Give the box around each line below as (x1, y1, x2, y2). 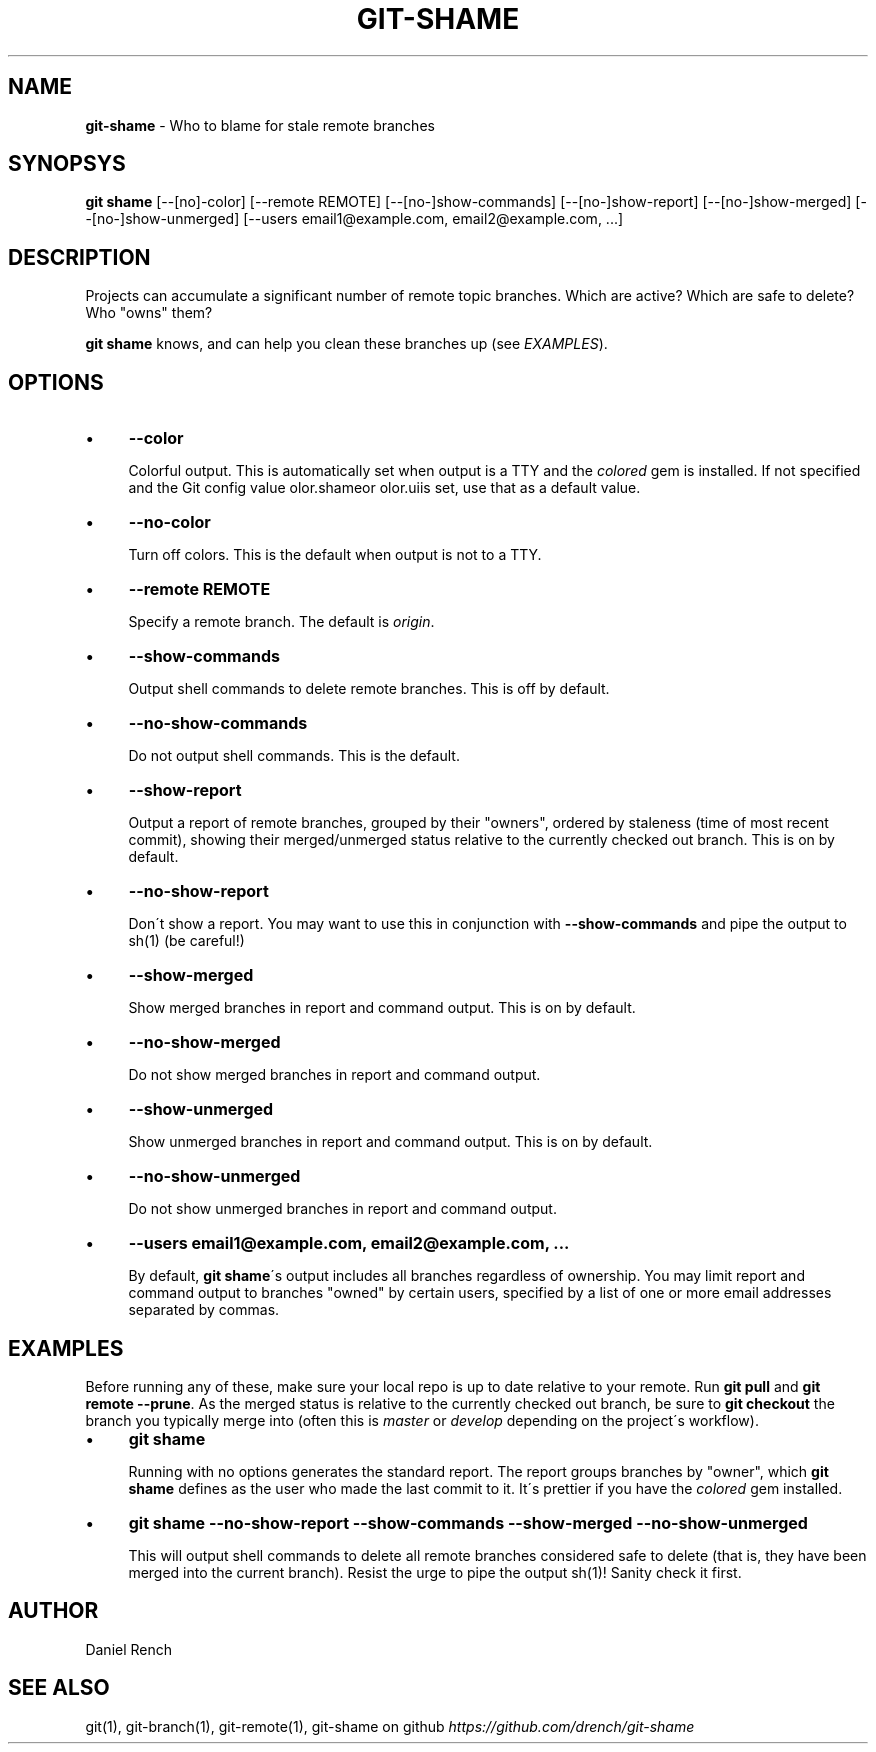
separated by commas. (128, 1301, 280, 1319)
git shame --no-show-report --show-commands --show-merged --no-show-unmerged (128, 1512, 808, 1533)
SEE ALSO (8, 1675, 110, 1701)
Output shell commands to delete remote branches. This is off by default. (128, 680, 610, 698)
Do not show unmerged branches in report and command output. (128, 1200, 557, 1218)
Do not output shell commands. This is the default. (128, 747, 460, 765)
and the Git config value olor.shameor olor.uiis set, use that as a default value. (128, 479, 641, 497)
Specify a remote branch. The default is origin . (128, 613, 435, 631)
